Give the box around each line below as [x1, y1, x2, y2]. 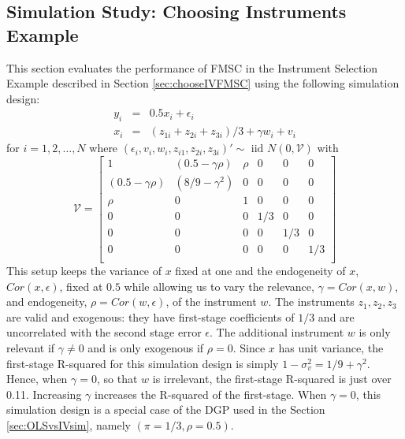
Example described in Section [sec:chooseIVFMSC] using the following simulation [6, 75, 399, 91]
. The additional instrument [210, 324, 344, 340]
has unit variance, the [278, 340, 384, 356]
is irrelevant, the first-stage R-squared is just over [152, 370, 392, 387]
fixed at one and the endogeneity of [175, 262, 346, 279]
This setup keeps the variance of [6, 262, 162, 279]
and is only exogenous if [87, 340, 204, 356]
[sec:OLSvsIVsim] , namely [6, 416, 131, 433]
